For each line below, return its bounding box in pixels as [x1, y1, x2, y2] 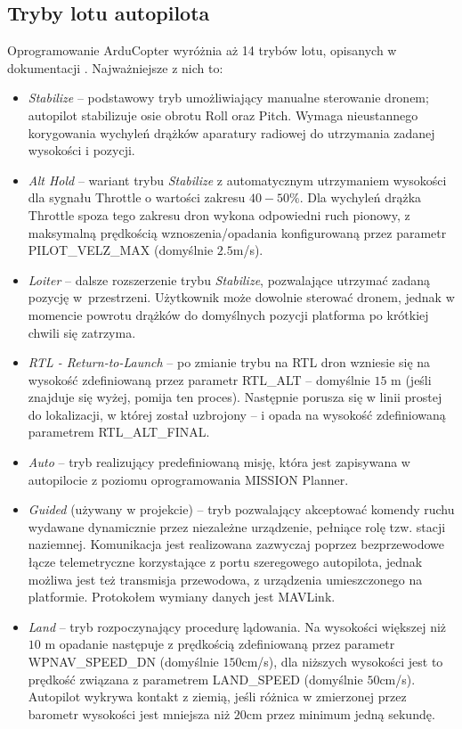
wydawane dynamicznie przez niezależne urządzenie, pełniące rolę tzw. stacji [28, 517, 446, 536]
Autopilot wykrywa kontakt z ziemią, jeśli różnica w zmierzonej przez [28, 687, 407, 706]
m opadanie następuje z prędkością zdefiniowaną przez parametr [45, 635, 395, 653]
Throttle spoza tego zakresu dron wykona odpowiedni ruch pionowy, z [28, 205, 410, 224]
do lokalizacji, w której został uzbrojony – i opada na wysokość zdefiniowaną [28, 405, 446, 423]
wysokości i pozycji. [28, 141, 135, 160]
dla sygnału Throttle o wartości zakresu [28, 188, 246, 207]
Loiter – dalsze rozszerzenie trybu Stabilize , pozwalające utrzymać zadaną [28, 270, 431, 289]
